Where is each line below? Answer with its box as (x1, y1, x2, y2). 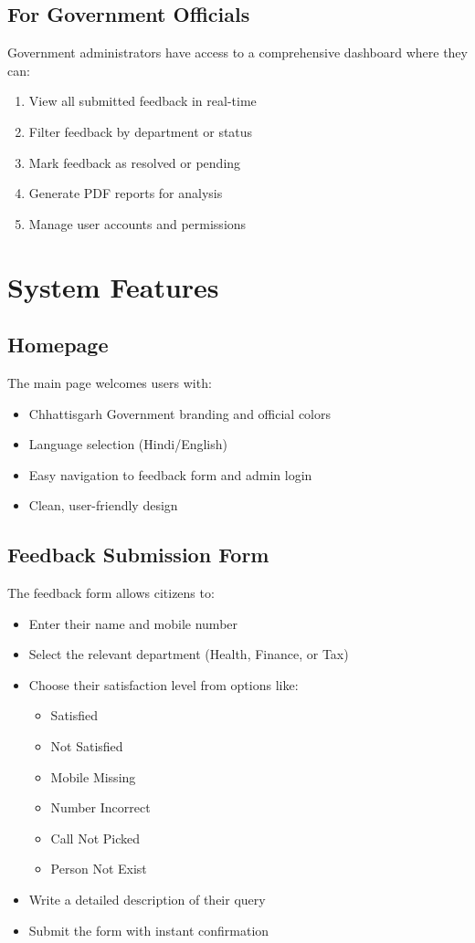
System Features (7, 267, 219, 305)
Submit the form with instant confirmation (28, 920, 269, 939)
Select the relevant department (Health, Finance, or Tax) (28, 644, 349, 664)
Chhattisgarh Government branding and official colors (28, 403, 332, 423)
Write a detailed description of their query (28, 890, 266, 909)
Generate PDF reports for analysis (28, 183, 223, 203)
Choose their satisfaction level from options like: (28, 675, 299, 694)
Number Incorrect (50, 798, 151, 817)
